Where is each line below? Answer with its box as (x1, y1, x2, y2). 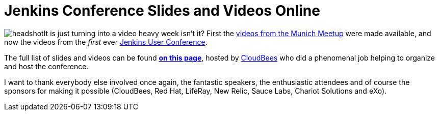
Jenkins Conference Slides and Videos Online (4, 2, 320, 19)
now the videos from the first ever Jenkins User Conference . (4, 37, 208, 46)
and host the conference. (4, 62, 89, 71)
